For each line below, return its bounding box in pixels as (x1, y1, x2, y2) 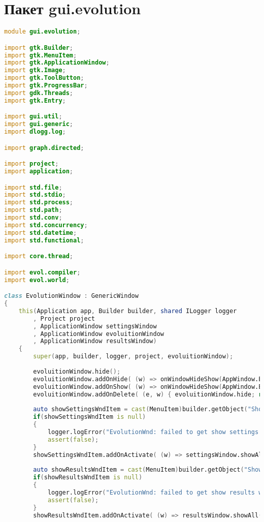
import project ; (4, 160, 59, 168)
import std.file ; (4, 183, 62, 191)
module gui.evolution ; (4, 28, 81, 36)
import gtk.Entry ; (4, 97, 66, 104)
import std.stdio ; (4, 191, 66, 199)
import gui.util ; (4, 113, 62, 120)
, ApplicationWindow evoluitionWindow (33, 330, 164, 337)
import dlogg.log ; (4, 128, 66, 136)
